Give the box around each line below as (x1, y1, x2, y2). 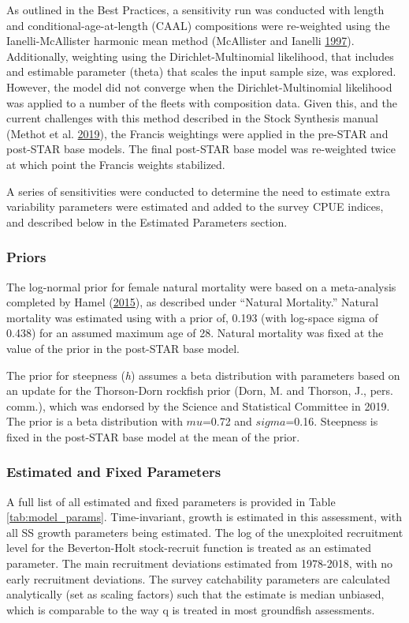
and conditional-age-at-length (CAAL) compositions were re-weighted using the (6, 17, 390, 33)
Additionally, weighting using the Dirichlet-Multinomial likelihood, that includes (6, 47, 394, 64)
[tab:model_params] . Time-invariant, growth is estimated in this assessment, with (6, 509, 402, 525)
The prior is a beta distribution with (6, 413, 183, 430)
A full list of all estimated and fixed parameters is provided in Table (6, 493, 336, 509)
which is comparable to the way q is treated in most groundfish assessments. (6, 601, 375, 617)
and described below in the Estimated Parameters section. (6, 213, 288, 230)
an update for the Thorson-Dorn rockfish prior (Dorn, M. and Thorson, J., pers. (6, 382, 393, 399)
